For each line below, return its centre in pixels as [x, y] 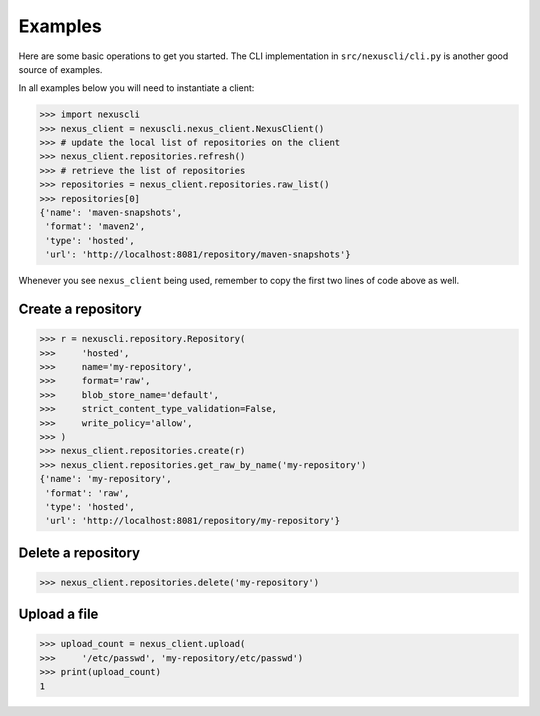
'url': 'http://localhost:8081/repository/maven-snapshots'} [198, 254]
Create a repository [80, 309]
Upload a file [58, 614]
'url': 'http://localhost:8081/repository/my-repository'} [193, 521]
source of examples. [60, 69]
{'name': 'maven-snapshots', [111, 213]
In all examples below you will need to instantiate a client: [136, 88]
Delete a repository [79, 552]
